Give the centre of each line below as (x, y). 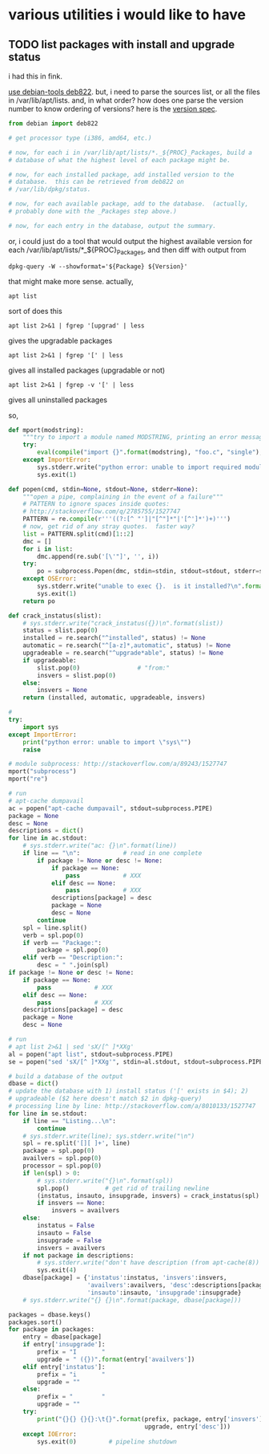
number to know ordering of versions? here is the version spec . (113, 109)
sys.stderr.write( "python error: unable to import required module (152, 467)
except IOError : (50, 1434)
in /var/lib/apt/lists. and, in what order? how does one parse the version (126, 100)
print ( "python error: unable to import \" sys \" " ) (107, 742)
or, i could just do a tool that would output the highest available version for (130, 241)
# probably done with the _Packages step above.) (93, 211)
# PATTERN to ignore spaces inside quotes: (96, 504)
